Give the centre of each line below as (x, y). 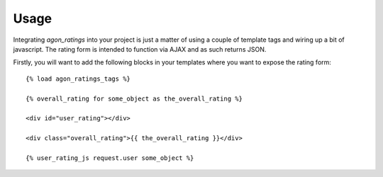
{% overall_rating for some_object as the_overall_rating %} (134, 98)
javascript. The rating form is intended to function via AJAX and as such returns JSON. (140, 49)
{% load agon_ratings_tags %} (78, 79)
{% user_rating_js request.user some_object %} (110, 158)
